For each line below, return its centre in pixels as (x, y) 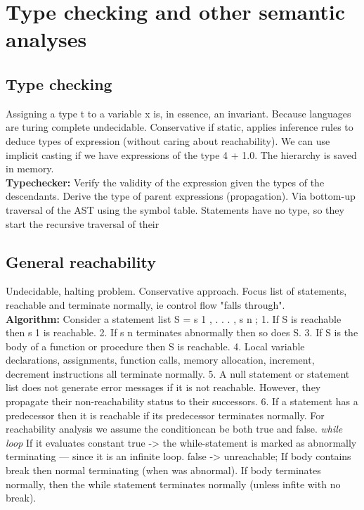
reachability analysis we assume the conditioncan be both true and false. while (174, 429)
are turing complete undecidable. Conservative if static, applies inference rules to (180, 127)
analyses (46, 39)
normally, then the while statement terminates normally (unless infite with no (173, 484)
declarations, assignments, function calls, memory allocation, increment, (160, 360)
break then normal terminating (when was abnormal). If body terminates (163, 470)
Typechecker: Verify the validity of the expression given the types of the (165, 182)
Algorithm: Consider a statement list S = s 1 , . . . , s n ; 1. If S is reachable (174, 318)
